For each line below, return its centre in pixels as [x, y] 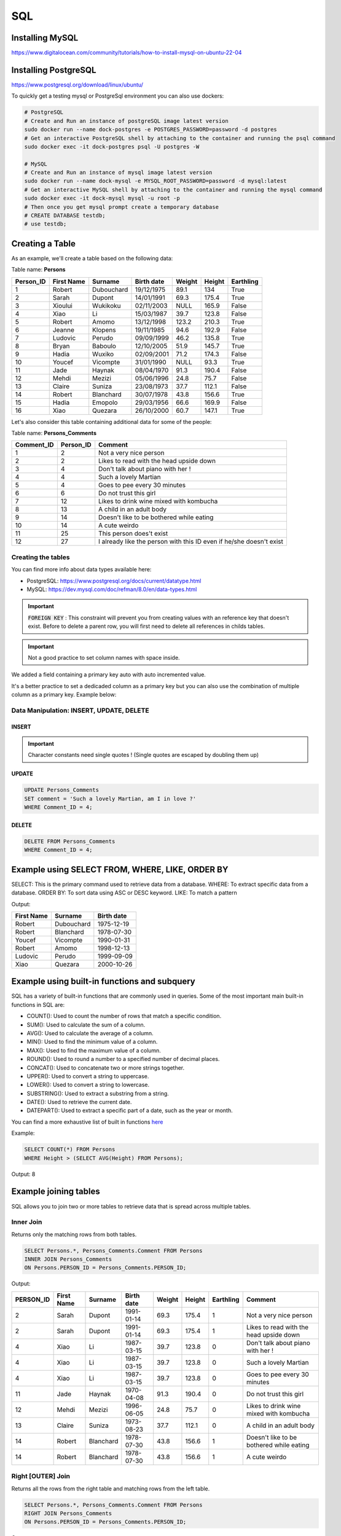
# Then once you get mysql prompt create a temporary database [122, 207]
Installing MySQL [45, 38]
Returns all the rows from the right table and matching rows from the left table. [111, 1488]
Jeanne [64, 330]
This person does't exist [133, 533]
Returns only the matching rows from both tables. [74, 1234]
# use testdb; [45, 224]
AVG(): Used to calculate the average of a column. [90, 1033]
